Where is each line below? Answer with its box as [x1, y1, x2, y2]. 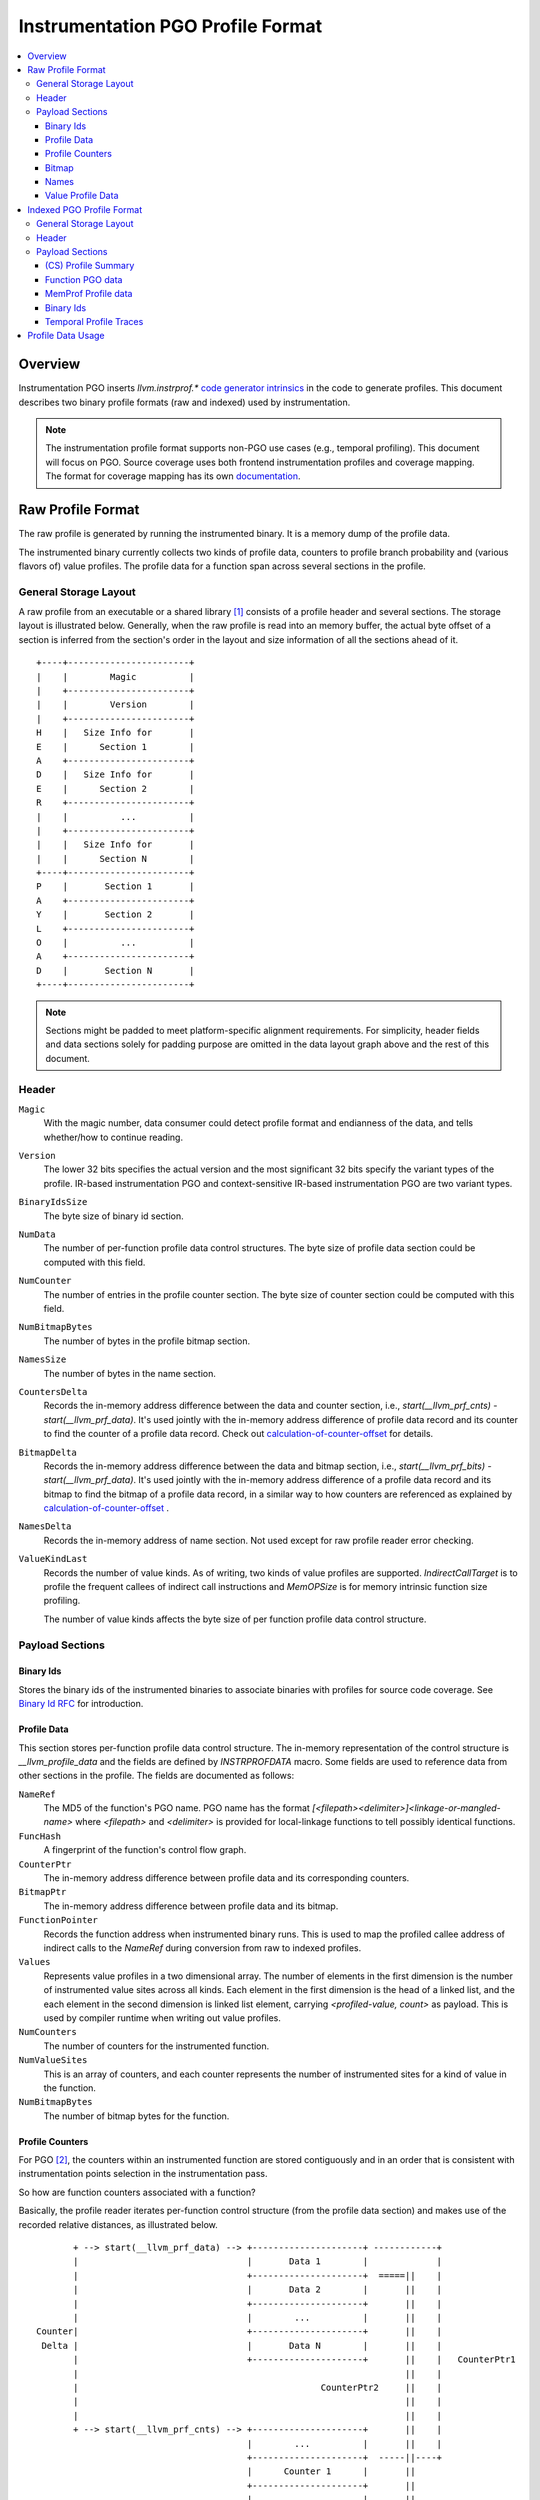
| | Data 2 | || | [73, 2284, 443, 2295]
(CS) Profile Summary [45, 260, 135, 272]
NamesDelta [18, 1521, 72, 1532]
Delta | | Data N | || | [41, 2340, 443, 2351]
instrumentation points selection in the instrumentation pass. [18, 2168, 268, 2180]
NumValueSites [18, 2055, 88, 2066]
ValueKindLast [18, 1553, 88, 1565]
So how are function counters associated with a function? [18, 2186, 256, 2198]
